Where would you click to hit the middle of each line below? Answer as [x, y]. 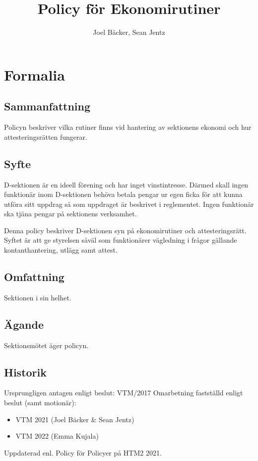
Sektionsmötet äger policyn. [46, 345]
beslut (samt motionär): [40, 403]
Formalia [34, 74]
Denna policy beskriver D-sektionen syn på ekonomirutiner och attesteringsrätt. [125, 230]
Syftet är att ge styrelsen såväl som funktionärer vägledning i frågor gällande [121, 240]
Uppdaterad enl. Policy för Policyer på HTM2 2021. [83, 452]
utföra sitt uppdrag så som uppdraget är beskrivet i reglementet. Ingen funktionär [129, 204]
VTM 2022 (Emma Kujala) [57, 436]
